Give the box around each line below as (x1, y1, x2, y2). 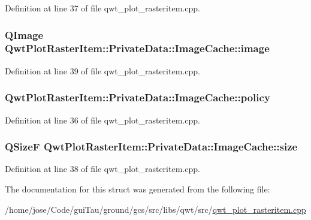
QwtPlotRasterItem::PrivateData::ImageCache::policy (5, 90, 270, 105)
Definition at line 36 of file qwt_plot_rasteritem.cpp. (5, 113, 200, 126)
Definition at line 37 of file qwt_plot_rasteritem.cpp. (5, 2, 200, 14)
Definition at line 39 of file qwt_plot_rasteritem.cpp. (5, 64, 200, 77)
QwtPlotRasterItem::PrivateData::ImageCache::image (5, 41, 270, 56)
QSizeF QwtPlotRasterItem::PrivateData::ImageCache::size (5, 139, 298, 154)
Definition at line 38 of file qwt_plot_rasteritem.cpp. (5, 162, 200, 175)
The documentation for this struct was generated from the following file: (5, 182, 270, 195)
